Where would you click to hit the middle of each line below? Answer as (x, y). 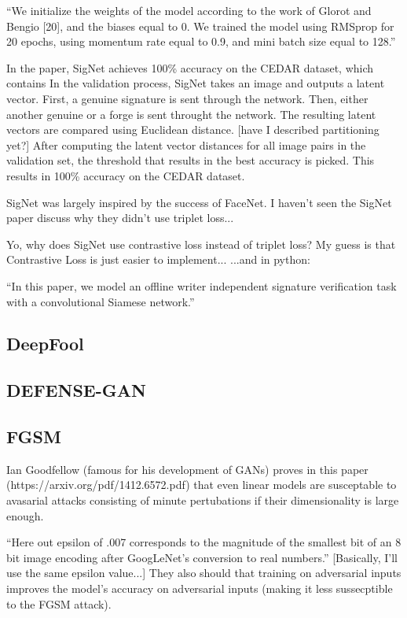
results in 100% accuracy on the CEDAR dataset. (126, 175)
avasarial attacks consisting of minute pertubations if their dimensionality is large (203, 500)
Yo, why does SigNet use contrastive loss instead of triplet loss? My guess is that (201, 244)
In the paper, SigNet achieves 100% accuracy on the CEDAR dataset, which (190, 67)
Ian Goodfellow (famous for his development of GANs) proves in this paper (187, 469)
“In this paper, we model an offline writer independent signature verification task (202, 285)
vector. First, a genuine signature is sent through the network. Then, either (187, 98)
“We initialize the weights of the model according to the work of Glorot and (189, 10)
